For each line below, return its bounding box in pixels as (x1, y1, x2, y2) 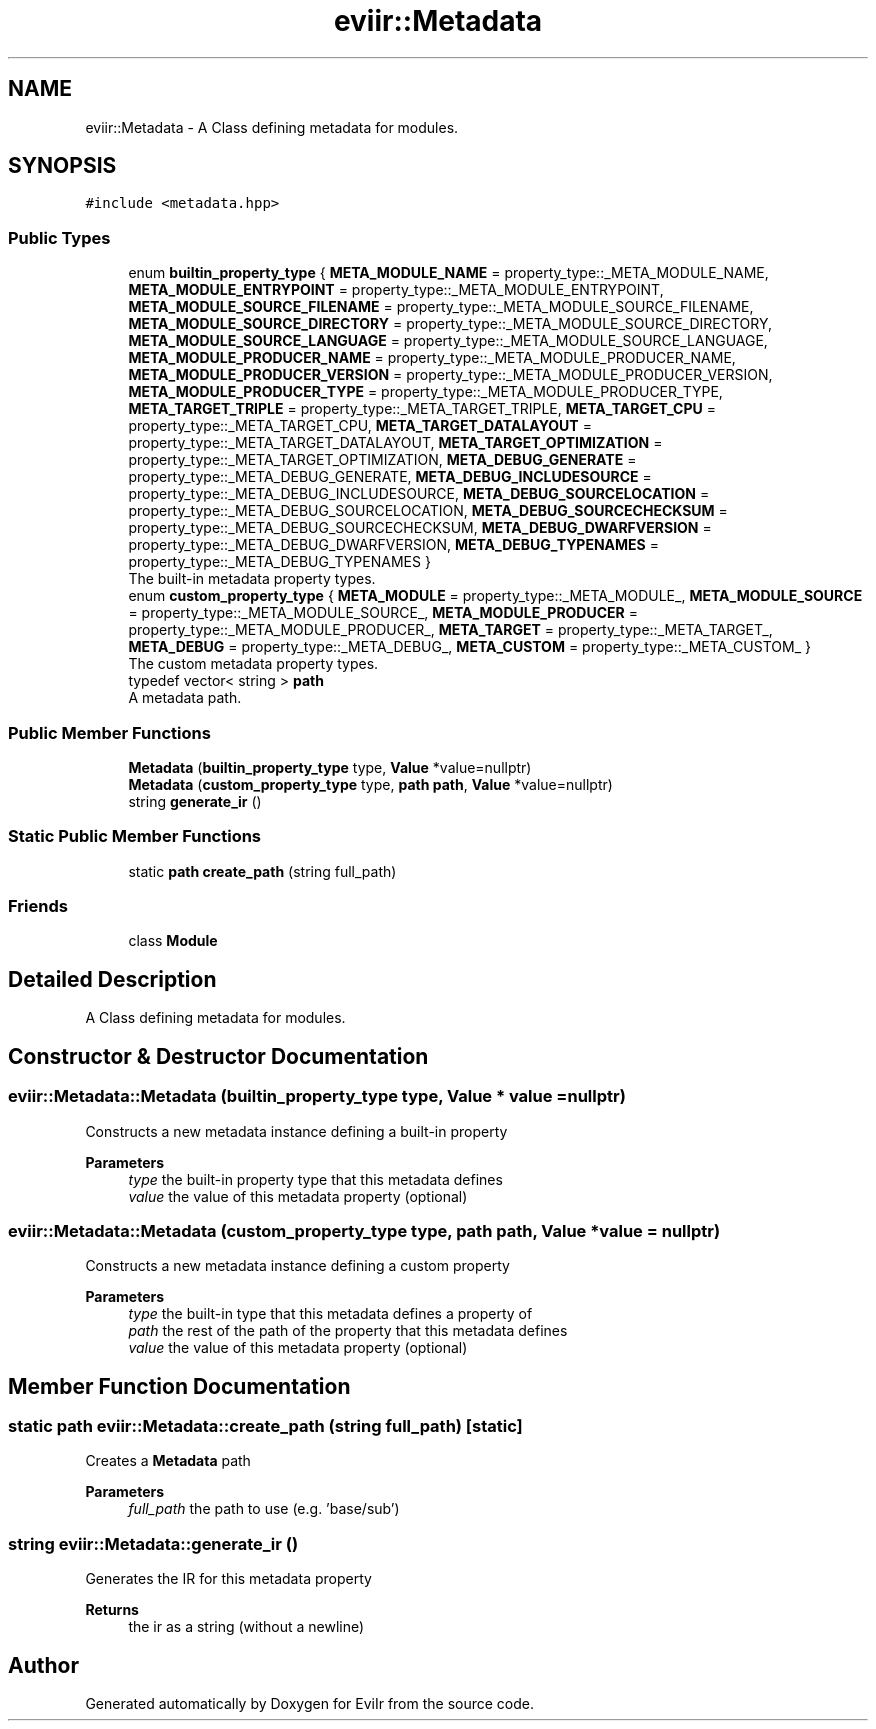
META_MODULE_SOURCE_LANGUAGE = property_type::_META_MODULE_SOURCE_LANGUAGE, (128, 332, 768, 350)
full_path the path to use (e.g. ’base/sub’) (128, 1500, 400, 1518)
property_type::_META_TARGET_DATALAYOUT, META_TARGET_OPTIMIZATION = (128, 434, 663, 452)
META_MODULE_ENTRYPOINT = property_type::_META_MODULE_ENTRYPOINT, (128, 281, 664, 299)
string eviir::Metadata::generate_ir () (8, 1533, 299, 1554)
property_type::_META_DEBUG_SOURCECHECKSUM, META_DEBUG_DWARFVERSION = (128, 519, 712, 537)
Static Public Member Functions (8, 826, 262, 847)
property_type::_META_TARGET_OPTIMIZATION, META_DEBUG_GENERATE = (128, 451, 637, 469)
